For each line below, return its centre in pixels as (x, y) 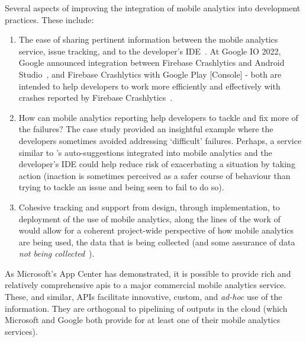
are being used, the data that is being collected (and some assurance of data (157, 242)
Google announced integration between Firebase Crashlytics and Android (152, 63)
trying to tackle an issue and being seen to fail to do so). (121, 187)
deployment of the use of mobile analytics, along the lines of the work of (149, 218)
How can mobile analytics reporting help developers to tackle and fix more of (158, 117)
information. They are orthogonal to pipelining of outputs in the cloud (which (146, 308)
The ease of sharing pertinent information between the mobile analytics (148, 39)
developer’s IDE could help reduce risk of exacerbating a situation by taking (157, 164)
